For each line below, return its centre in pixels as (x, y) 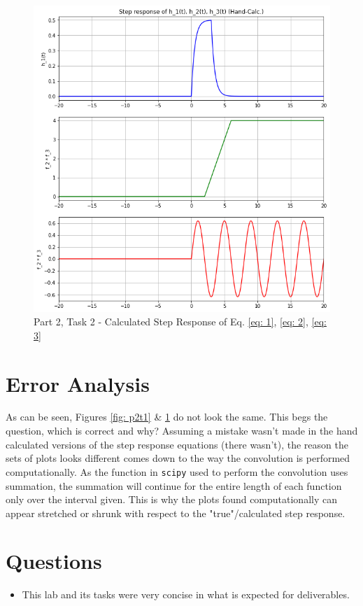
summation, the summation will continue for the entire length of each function (174, 485)
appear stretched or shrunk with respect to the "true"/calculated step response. (176, 513)
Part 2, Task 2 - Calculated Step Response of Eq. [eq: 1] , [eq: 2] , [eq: (180, 322)
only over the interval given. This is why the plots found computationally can (171, 499)
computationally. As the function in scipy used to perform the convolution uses (177, 471)
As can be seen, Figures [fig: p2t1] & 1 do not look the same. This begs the (167, 417)
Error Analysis (78, 383)
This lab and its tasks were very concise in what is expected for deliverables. (186, 594)
